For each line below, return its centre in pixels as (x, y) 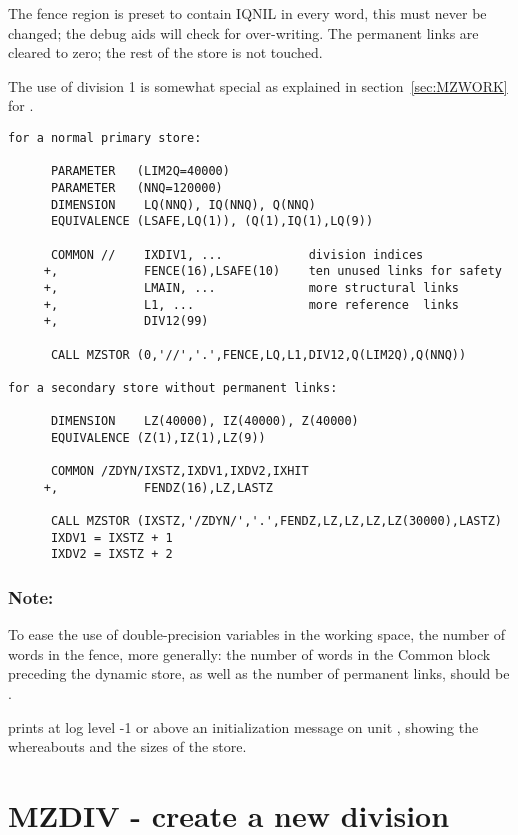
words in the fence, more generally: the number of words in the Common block (249, 653)
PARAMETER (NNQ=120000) (136, 187)
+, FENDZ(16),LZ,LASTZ (158, 487)
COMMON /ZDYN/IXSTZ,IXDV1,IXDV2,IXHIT (179, 471)
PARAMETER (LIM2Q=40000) (140, 171)
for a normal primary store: (105, 137)
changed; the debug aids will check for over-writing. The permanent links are (243, 32)
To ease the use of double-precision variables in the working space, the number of (257, 634)
